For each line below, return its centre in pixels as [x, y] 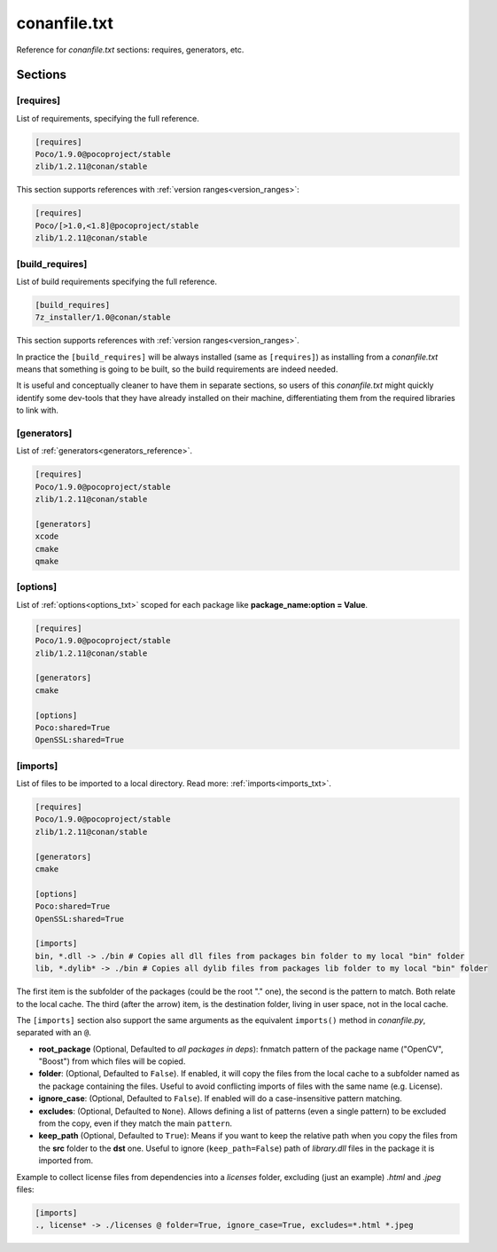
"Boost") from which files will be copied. [112, 1061]
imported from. [66, 1161]
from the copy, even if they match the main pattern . [136, 1123]
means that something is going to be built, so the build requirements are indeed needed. [177, 369]
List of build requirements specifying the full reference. [116, 281]
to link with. [38, 410]
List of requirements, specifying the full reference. [108, 118]
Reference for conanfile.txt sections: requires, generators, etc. [130, 50]
